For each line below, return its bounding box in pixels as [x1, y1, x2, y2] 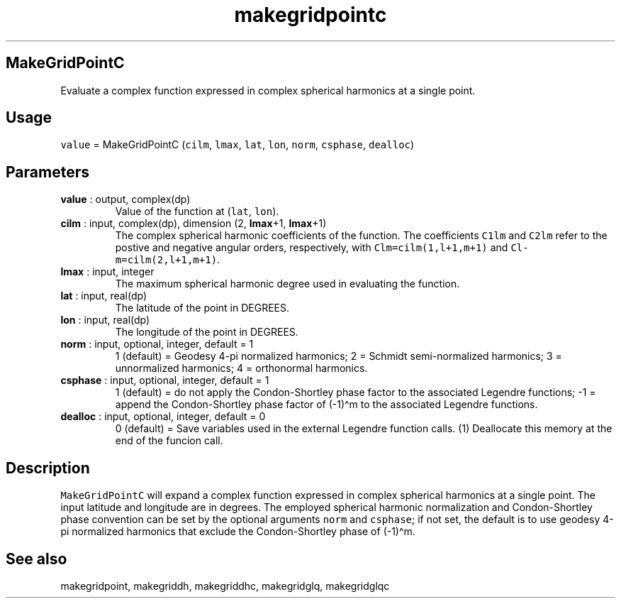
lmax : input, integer [60, 265, 155, 278]
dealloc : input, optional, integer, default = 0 [60, 410, 266, 423]
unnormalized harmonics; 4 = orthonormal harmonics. [115, 362, 368, 375]
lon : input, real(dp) [60, 314, 150, 326]
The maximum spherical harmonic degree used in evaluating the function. [115, 278, 460, 290]
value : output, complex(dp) [60, 193, 191, 206]
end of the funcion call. [115, 434, 223, 447]
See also [6, 549, 67, 568]
